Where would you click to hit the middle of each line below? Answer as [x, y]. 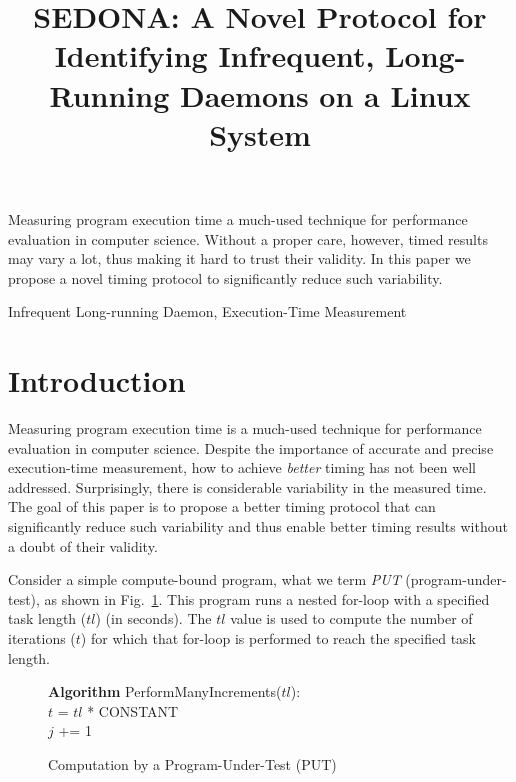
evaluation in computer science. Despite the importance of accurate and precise [251, 447]
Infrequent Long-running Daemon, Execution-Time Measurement [207, 311]
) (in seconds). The [153, 618]
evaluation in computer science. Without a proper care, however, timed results [248, 238]
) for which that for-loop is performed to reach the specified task [278, 637]
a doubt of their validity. [83, 545]
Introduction [97, 380]
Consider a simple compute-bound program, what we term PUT [204, 579]
